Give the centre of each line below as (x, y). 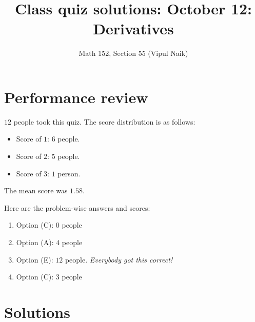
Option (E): (35, 259)
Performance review (76, 97)
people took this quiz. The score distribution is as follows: (104, 121)
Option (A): (35, 242)
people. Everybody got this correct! (119, 259)
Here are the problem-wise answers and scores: (77, 207)
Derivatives (133, 28)
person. (69, 173)
